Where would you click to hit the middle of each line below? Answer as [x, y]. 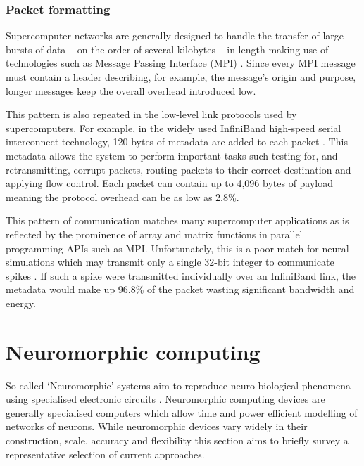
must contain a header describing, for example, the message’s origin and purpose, [181, 77]
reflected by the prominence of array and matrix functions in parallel [154, 234]
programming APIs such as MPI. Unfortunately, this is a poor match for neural [177, 248]
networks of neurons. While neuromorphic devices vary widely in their [157, 426]
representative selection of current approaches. [105, 454]
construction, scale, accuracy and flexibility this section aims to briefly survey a [177, 440]
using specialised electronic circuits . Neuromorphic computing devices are [165, 399]
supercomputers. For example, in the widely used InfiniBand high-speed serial [174, 128]
